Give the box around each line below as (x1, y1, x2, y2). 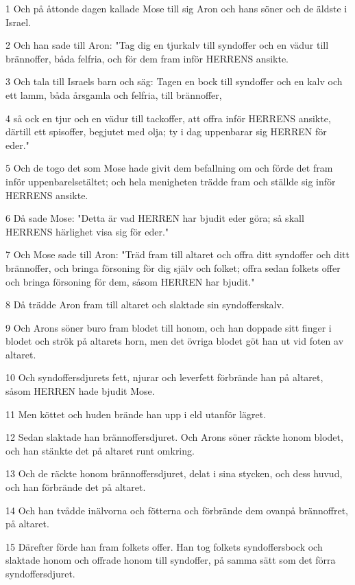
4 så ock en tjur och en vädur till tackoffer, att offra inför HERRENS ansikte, (5, 111, 331, 125)
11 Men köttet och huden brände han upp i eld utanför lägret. (5, 406, 267, 421)
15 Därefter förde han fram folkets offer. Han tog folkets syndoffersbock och (5, 539, 323, 553)
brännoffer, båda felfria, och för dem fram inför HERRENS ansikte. (5, 51, 289, 65)
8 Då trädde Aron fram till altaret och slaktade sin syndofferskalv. (5, 297, 284, 312)
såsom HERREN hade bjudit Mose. (5, 384, 155, 398)
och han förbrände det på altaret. (5, 480, 146, 494)
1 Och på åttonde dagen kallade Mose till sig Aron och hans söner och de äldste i (5, 1, 347, 15)
